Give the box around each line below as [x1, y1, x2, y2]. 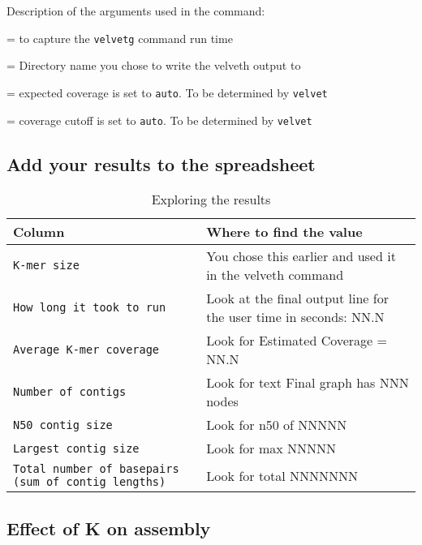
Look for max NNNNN [206, 439, 336, 458]
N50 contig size [13, 418, 113, 431]
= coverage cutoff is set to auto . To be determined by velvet [6, 111, 312, 128]
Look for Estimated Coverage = [206, 331, 388, 350]
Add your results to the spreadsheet [6, 151, 316, 176]
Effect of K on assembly [6, 515, 211, 540]
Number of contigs [13, 385, 127, 399]
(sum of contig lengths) [13, 475, 166, 489]
